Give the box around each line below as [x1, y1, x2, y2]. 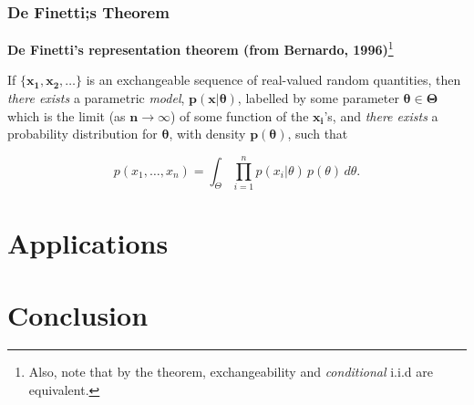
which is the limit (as [7, 106, 126, 125]
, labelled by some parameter [237, 88, 399, 108]
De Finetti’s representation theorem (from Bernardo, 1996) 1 [7, 37, 394, 58]
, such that [287, 124, 348, 143]
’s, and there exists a [324, 106, 438, 125]
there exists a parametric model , [7, 88, 185, 108]
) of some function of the [170, 106, 309, 125]
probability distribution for [7, 124, 158, 143]
